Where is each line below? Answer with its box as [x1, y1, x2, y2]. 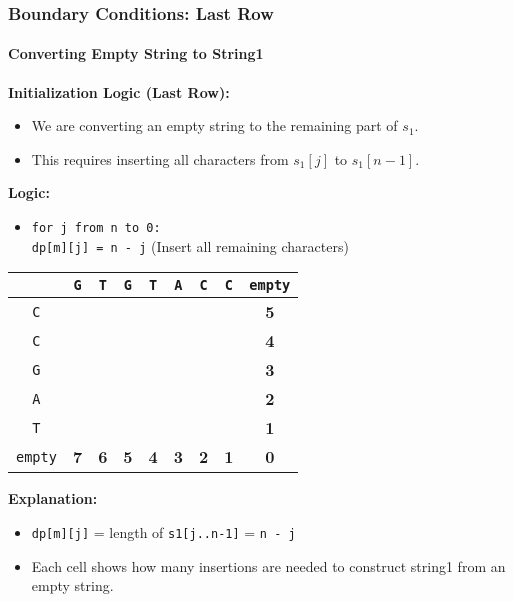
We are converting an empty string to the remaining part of [31, 115, 398, 136]
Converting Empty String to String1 [8, 43, 264, 64]
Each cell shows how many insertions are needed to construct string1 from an [31, 555, 506, 576]
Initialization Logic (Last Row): [8, 81, 230, 102]
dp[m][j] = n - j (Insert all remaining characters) [31, 235, 349, 256]
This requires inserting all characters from [31, 148, 289, 169]
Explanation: [8, 488, 98, 509]
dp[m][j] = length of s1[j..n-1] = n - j [31, 521, 296, 542]
